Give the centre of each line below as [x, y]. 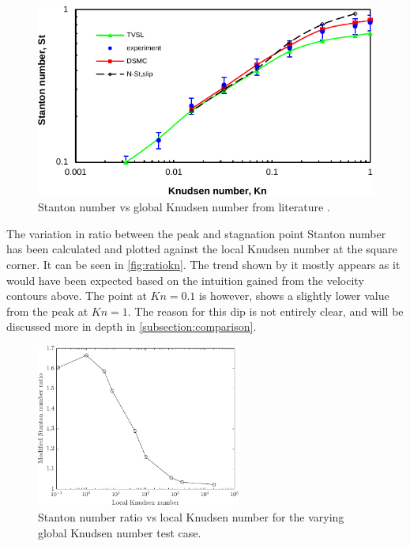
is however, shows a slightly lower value [294, 296]
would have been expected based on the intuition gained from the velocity [185, 280]
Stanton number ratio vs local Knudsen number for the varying [191, 517]
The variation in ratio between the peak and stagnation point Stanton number [196, 233]
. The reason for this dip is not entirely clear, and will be [265, 311]
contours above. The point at [77, 296]
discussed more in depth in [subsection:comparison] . [132, 326]
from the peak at [47, 311]
